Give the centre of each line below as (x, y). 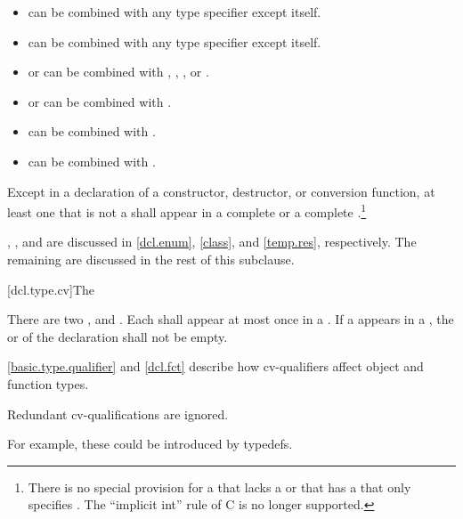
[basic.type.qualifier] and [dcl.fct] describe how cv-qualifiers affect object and (215, 366)
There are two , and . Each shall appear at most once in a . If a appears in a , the (231, 319)
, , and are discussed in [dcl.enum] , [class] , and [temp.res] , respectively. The (212, 242)
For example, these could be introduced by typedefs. (150, 444)
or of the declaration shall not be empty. (118, 336)
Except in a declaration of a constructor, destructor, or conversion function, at (221, 191)
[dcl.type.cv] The (51, 289)
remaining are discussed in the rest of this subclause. (151, 259)
